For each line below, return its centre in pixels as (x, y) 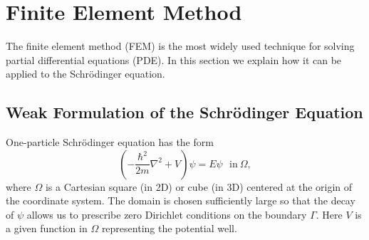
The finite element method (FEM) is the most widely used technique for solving (180, 46)
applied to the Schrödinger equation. (85, 74)
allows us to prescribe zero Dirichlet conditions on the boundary (167, 214)
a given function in (47, 228)
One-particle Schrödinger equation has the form (110, 142)
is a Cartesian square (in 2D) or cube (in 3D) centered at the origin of (199, 186)
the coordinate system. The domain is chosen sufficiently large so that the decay (181, 200)
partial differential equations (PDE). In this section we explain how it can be (174, 59)
